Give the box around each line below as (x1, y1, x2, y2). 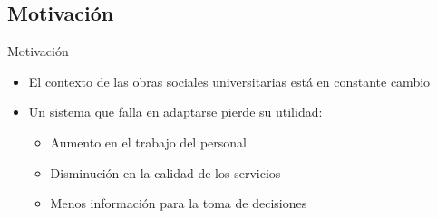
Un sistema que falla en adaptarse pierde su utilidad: (28, 102, 323, 121)
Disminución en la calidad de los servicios (50, 163, 281, 182)
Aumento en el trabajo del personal (50, 132, 247, 151)
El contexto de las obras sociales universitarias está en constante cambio (28, 71, 431, 90)
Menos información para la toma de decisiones (50, 194, 307, 213)
